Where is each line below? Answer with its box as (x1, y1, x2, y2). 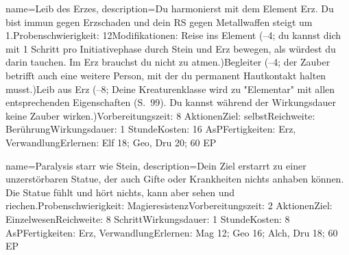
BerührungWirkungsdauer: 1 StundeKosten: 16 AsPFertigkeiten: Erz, (5, 122, 296, 136)
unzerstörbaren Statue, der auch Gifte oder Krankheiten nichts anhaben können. (5, 172, 344, 186)
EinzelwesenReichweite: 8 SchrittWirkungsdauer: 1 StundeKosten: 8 (5, 211, 290, 226)
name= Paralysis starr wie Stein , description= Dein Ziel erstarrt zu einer (5, 158, 306, 172)
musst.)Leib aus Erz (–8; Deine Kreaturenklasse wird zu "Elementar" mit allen (5, 81, 335, 96)
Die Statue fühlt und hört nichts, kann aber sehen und (5, 185, 235, 199)
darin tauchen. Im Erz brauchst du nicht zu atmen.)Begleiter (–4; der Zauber (5, 55, 330, 69)
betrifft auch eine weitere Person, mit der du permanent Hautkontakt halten (5, 68, 326, 82)
